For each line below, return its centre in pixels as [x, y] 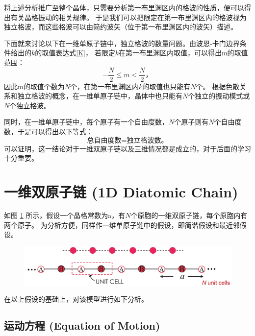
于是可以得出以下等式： [55, 131]
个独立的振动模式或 [219, 96]
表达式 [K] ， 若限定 [85, 53]
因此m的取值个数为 [34, 86]
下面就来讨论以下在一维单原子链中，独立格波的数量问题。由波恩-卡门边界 [122, 43]
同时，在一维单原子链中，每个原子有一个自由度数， [86, 122]
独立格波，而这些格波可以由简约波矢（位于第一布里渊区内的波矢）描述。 [121, 27]
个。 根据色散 [218, 86]
